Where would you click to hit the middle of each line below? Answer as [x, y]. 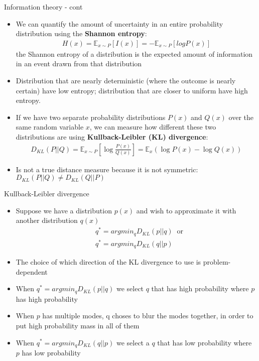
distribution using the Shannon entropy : [81, 33]
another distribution [47, 220]
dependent [32, 271]
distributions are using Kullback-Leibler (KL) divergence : [112, 136]
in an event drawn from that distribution [79, 64]
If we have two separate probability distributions [91, 117]
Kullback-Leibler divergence [47, 194]
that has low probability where [205, 342]
